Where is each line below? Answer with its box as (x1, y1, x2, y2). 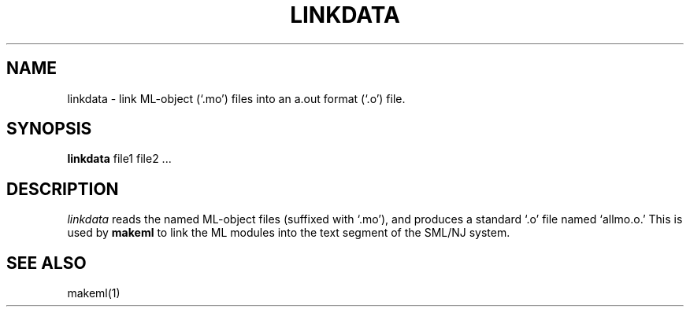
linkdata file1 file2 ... (67, 152, 172, 166)
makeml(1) (67, 286, 121, 300)
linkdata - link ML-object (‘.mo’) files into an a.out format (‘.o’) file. (67, 91, 406, 105)
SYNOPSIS (6, 119, 92, 139)
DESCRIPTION (6, 179, 119, 199)
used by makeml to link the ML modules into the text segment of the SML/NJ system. (67, 226, 510, 240)
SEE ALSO (6, 252, 87, 273)
